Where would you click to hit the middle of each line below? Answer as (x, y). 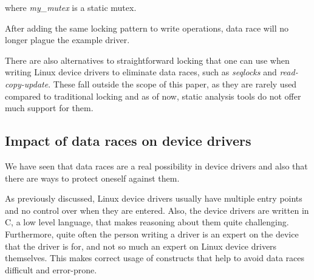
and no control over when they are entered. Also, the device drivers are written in (157, 210)
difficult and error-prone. (51, 269)
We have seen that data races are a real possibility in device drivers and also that (156, 166)
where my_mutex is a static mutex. (71, 7)
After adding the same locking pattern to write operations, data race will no (147, 28)
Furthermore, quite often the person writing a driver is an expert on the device (152, 234)
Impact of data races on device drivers (128, 141)
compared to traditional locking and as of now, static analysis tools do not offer (153, 96)
